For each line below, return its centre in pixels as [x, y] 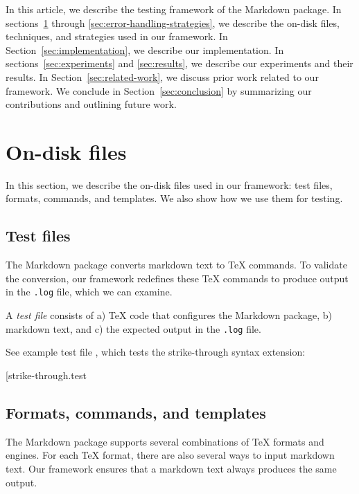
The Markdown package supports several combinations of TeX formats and [165, 441]
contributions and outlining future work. [91, 104]
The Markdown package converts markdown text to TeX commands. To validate [176, 265]
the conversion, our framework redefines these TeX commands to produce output [177, 278]
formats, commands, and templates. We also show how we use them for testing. [174, 198]
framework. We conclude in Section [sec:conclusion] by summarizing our [159, 90]
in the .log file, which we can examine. [89, 292]
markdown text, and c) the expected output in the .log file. [133, 328]
